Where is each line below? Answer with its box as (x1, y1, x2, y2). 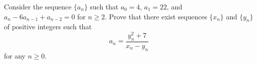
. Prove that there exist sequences (105, 11, 207, 21)
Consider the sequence (4, 1, 71, 11)
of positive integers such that (4, 21, 92, 32)
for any (4, 50, 26, 61)
